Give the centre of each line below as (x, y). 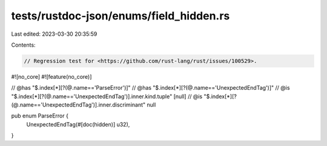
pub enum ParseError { (40, 116)
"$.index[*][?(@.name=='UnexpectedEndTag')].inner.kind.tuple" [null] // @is (107, 96)
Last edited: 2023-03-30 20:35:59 (54, 34)
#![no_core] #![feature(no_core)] (51, 76)
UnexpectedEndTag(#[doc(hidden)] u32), (78, 124)
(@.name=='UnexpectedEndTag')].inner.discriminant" (78, 105)
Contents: (23, 45)
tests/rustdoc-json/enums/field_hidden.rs (121, 16)
